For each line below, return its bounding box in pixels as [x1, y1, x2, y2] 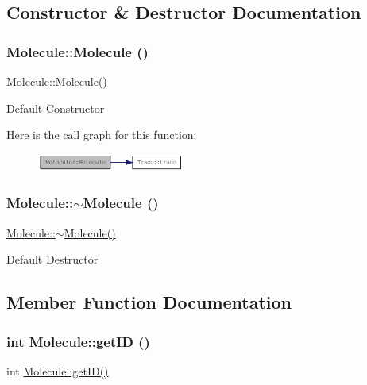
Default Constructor [6, 99, 105, 116]
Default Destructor [6, 251, 99, 268]
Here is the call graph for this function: [6, 126, 197, 143]
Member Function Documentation [6, 290, 292, 314]
